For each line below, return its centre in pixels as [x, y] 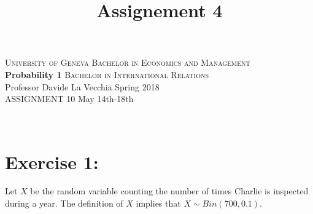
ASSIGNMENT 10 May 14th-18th [69, 99]
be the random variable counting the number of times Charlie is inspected [169, 191]
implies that [158, 203]
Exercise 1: [52, 161]
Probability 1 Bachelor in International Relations [107, 74]
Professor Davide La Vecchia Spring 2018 [82, 86]
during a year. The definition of [64, 203]
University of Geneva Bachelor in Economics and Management [128, 62]
